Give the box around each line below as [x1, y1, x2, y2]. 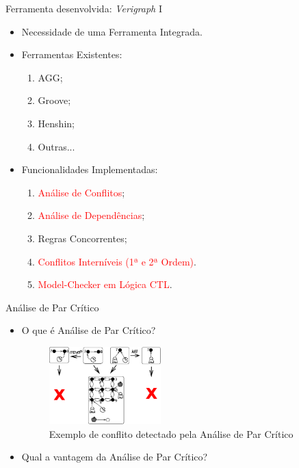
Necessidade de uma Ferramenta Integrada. [21, 24, 203, 38]
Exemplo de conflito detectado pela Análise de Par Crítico [49, 426, 294, 441]
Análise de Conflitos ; [38, 185, 125, 199]
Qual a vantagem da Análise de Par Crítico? [21, 450, 208, 464]
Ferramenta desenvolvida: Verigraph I [5, 1, 162, 15]
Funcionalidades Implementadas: [21, 162, 158, 177]
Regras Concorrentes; [38, 231, 127, 245]
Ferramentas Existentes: [21, 47, 122, 62]
